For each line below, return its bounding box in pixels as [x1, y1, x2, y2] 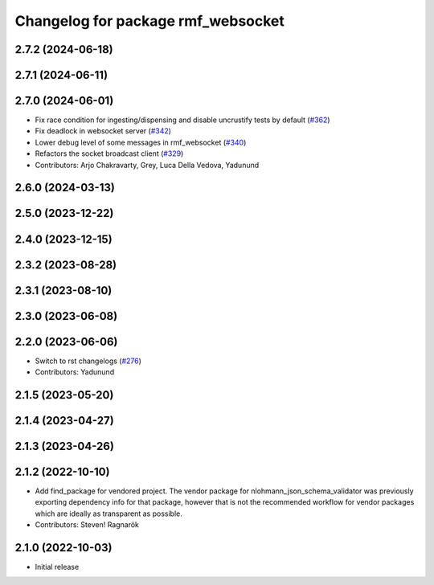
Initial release [35, 562, 80, 572]
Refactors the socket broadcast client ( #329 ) [35, 149, 184, 158]
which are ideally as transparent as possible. [35, 509, 182, 518]
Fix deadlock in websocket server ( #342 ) [35, 126, 172, 136]
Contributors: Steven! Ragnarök [35, 520, 140, 530]
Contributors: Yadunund [35, 367, 115, 377]
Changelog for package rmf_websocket [14, 12, 285, 30]
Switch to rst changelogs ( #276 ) [35, 356, 142, 366]
